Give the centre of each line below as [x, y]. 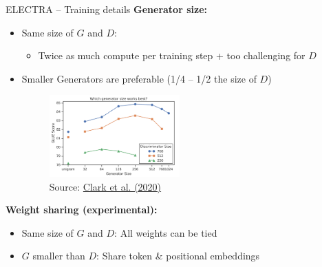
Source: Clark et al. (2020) [105, 186]
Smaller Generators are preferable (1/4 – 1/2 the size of [139, 78]
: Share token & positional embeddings [178, 256]
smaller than [59, 256]
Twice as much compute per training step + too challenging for [172, 55]
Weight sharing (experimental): [82, 210]
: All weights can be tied [166, 232]
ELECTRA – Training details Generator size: [106, 9]
